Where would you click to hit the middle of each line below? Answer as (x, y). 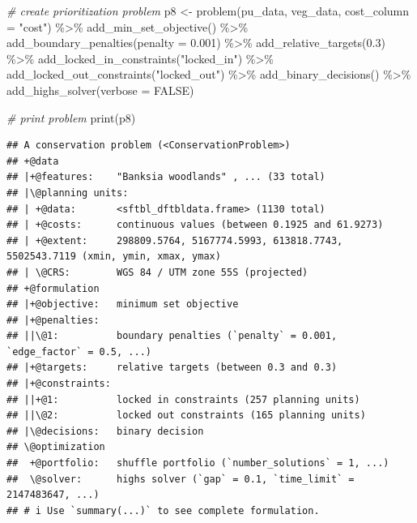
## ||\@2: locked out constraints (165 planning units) (186, 416)
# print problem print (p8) (71, 117)
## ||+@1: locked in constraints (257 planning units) (183, 399)
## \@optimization (56, 447)
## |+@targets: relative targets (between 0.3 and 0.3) (172, 368)
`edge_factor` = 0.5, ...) (79, 352)
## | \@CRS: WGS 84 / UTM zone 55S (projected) (157, 272)
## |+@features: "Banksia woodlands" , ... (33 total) (166, 177)
